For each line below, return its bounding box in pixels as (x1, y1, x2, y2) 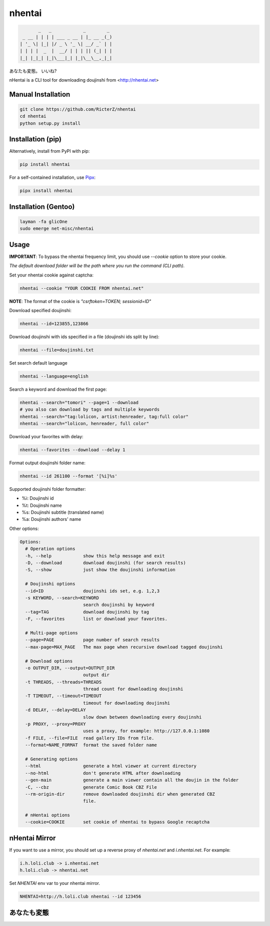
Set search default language (9, 360, 67, 366)
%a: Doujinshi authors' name (21, 516, 81, 522)
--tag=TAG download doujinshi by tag (25, 609, 149, 614)
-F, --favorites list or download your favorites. (25, 616, 167, 622)
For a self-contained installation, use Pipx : (9, 174, 96, 180)
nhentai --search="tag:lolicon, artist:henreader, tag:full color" (19, 414, 189, 419)
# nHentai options (25, 812, 70, 818)
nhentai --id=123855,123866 (19, 321, 88, 327)
